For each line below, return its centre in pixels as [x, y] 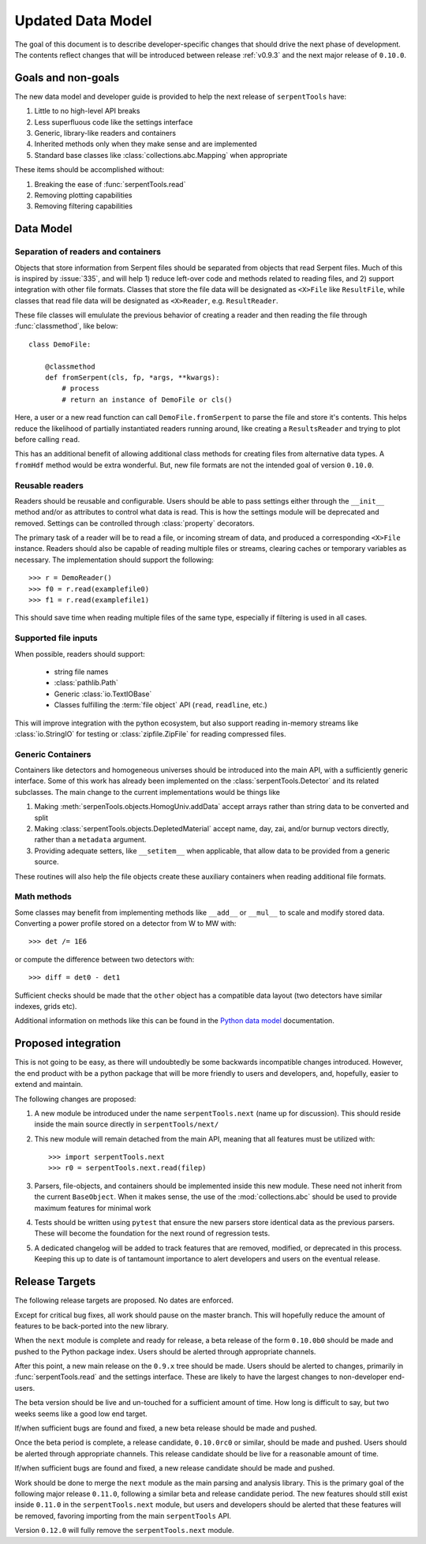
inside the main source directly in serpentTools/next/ [127, 1124]
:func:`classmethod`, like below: [66, 326]
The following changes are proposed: [75, 1099]
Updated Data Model [83, 21]
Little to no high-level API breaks [87, 111]
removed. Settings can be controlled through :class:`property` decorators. [135, 523]
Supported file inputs [56, 638]
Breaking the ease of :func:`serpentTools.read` [110, 184]
